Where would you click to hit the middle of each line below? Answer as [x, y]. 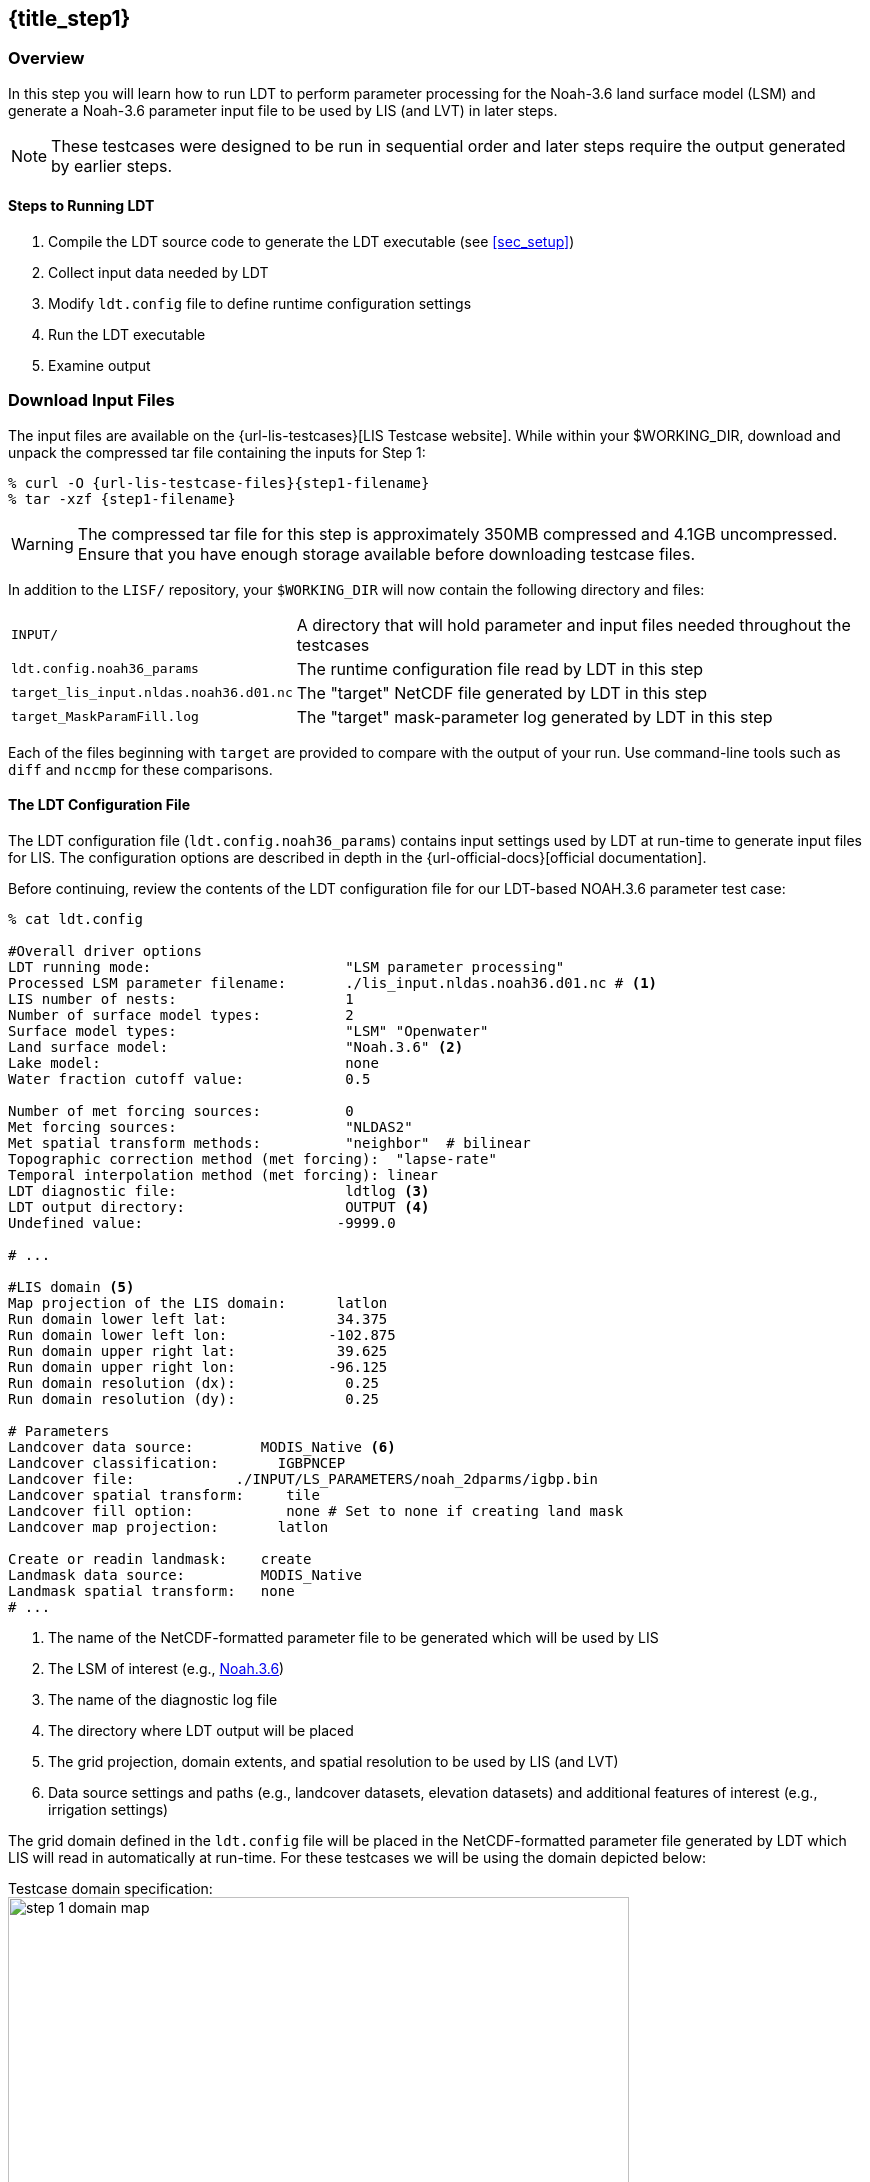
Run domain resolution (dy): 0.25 [193, 1398]
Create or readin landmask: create [160, 1558]
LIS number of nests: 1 [181, 998]
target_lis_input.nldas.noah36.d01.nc [152, 693]
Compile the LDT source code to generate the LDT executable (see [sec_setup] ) [311, 242]
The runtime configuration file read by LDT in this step [500, 668]
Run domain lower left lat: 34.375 [198, 1318]
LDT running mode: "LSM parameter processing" [286, 966]
